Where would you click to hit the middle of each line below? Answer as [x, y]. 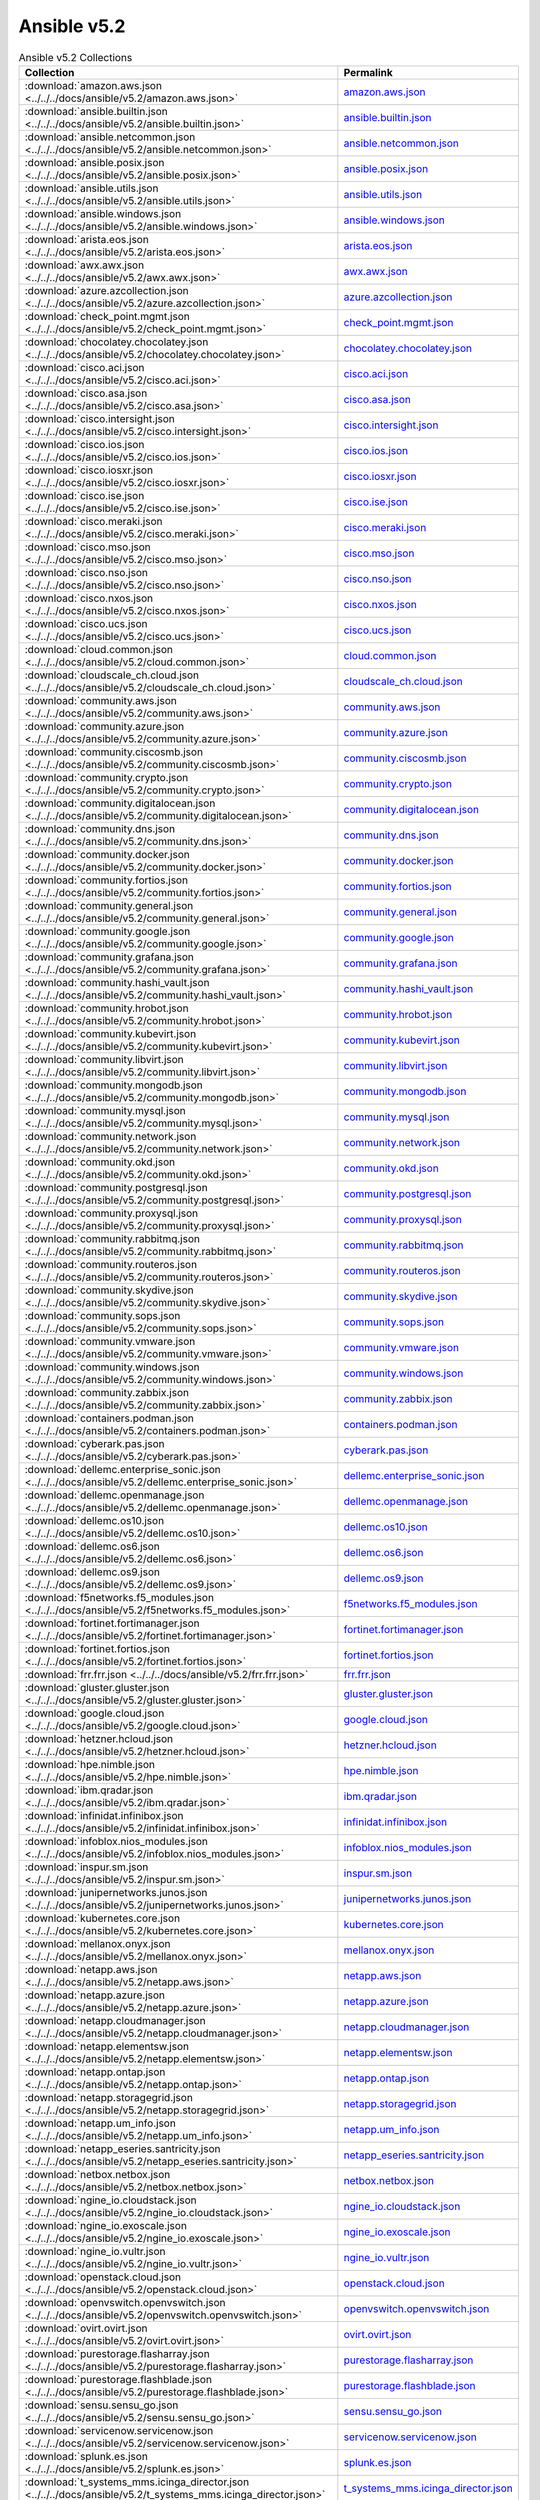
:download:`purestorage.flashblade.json [118, 2379]
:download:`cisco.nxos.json [89, 598]
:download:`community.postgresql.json [116, 1187]
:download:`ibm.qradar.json [89, 1790]
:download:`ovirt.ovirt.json [86, 2328]
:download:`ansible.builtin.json [96, 111]
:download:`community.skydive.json [109, 1290]
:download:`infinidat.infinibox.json [104, 1815]
